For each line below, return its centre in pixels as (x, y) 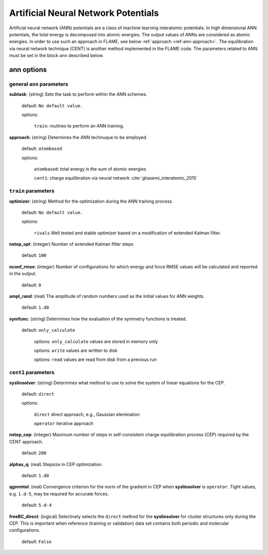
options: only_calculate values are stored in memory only (96, 341)
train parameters (32, 191)
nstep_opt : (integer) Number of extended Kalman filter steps (71, 244)
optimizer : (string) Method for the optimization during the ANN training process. (91, 201)
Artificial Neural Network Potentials (84, 13)
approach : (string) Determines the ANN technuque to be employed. (78, 137)
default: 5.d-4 (37, 505)
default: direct (38, 394)
